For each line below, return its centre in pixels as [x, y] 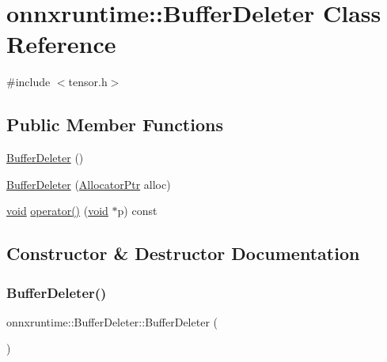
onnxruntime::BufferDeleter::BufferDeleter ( [112, 321]
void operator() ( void [57, 211]
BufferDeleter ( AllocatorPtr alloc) [89, 184]
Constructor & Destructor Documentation [183, 253]
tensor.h [88, 82]
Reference [61, 44]
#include [28, 82]
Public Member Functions [115, 124]
